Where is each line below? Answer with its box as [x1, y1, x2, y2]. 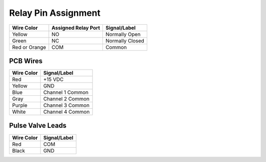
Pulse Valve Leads [9, 121, 66, 130]
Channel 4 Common [43, 109, 90, 116]
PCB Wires [9, 57, 43, 65]
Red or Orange [12, 43, 46, 50]
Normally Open [105, 31, 141, 38]
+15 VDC [43, 76, 64, 83]
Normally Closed [105, 37, 145, 44]
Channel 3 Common [43, 102, 90, 109]
